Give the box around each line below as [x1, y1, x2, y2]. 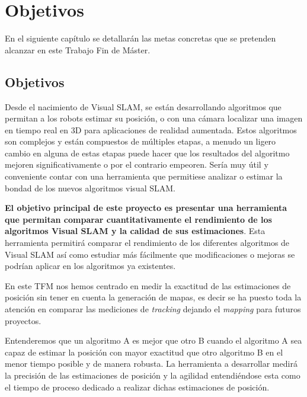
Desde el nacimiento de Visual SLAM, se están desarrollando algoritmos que [5, 100, 282, 113]
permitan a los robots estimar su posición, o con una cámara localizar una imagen [5, 112, 303, 124]
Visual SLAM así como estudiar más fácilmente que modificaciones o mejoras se [5, 248, 295, 260]
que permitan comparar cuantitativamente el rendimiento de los [5, 213, 272, 225]
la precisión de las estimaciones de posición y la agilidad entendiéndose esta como [5, 369, 300, 381]
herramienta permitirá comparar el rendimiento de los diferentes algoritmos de [5, 236, 290, 249]
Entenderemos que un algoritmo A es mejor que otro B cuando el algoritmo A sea [5, 334, 302, 347]
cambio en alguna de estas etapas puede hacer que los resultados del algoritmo [5, 146, 290, 159]
